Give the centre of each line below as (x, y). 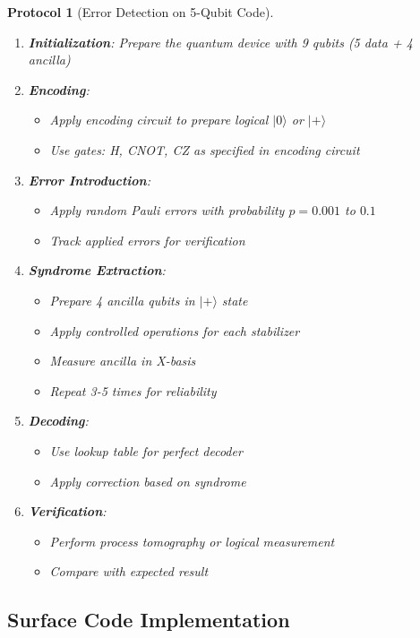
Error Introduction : (89, 180)
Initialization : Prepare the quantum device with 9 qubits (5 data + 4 (220, 42)
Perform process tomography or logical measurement (192, 541)
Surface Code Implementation (149, 620)
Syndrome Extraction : (97, 270)
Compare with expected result (129, 571)
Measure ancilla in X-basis (123, 361)
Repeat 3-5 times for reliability (133, 390)
